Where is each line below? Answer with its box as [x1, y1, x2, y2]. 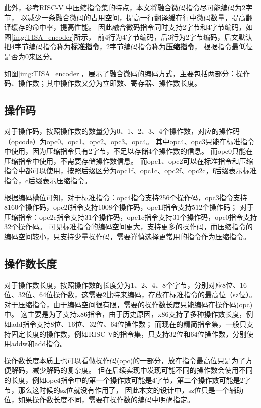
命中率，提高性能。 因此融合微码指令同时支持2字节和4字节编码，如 [32, 22, 253, 32]
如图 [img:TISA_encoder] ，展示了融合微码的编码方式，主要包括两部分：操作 [4, 68, 250, 78]
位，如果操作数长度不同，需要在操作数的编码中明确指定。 [4, 394, 194, 405]
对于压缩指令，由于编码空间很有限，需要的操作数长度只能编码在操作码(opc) [4, 299, 253, 309]
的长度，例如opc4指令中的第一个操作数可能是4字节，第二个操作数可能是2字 [4, 375, 251, 385]
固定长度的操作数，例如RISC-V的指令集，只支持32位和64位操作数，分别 [11, 328, 247, 339]
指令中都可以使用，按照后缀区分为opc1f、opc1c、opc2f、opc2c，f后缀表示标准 [4, 165, 257, 176]
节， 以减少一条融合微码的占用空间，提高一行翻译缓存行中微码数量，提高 [4, 12, 246, 22]
